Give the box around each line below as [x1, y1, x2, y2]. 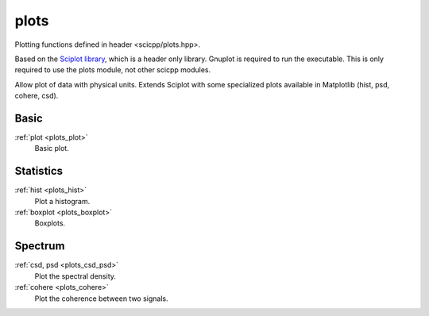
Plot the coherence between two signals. [34, 294, 168, 303]
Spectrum [14, 239, 65, 253]
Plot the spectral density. [34, 271, 117, 281]
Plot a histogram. [34, 196, 91, 206]
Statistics [14, 164, 64, 178]
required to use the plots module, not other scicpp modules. [14, 65, 211, 75]
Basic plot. [34, 144, 69, 153]
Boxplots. [34, 218, 66, 228]
